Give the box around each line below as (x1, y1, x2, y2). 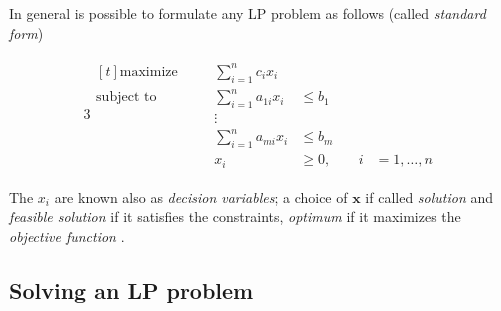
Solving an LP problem (9, 274, 254, 305)
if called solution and (365, 186, 494, 207)
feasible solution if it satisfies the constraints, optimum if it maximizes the (9, 206, 461, 227)
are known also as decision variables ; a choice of (54, 186, 348, 207)
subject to (96, 90, 157, 105)
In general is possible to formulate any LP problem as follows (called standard (9, 3, 486, 23)
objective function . (9, 225, 125, 246)
